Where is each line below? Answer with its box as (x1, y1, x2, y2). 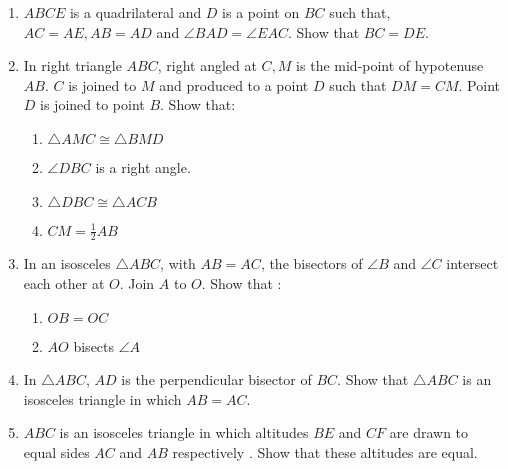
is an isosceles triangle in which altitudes (59, 422, 309, 443)
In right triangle (23, 55, 122, 76)
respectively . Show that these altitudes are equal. (172, 441, 478, 462)
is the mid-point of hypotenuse (296, 55, 484, 76)
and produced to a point (159, 74, 309, 95)
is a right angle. (95, 156, 191, 177)
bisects (73, 335, 115, 356)
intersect (446, 253, 499, 274)
